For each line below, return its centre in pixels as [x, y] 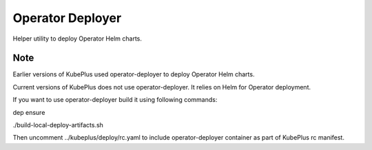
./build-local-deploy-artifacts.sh [58, 125]
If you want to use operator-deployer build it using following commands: [115, 100]
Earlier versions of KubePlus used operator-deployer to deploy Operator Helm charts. [134, 74]
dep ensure [29, 112]
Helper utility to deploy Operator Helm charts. [77, 39]
